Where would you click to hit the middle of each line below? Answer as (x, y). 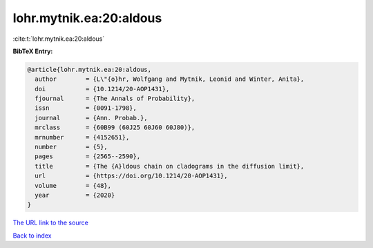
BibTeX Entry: (33, 51)
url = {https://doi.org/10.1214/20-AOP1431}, (131, 176)
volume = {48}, (73, 185)
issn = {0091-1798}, (86, 108)
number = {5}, (71, 147)
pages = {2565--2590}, (88, 156)
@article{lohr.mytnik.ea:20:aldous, (89, 69)
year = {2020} (75, 195)
